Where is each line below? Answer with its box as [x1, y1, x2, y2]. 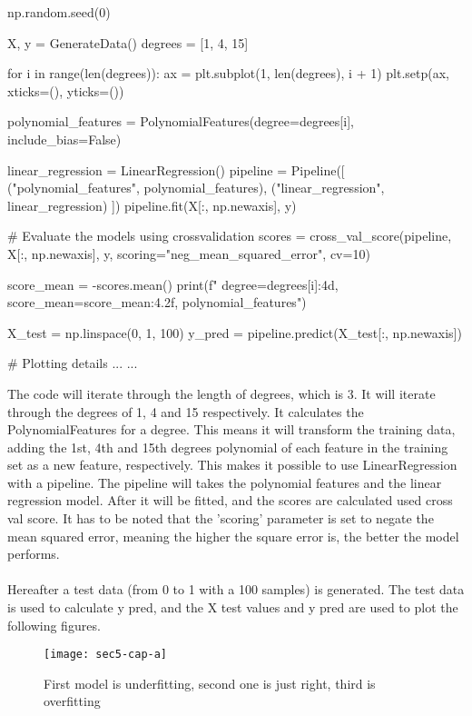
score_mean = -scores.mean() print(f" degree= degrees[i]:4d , [7, 274, 339, 293]
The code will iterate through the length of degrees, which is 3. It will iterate [7, 383, 436, 403]
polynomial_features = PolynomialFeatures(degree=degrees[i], [7, 112, 354, 131]
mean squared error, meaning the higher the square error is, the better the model [7, 526, 459, 545]
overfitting [44, 691, 101, 711]
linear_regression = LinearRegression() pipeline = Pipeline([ [7, 160, 345, 179]
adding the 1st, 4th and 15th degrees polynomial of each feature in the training [7, 437, 448, 456]
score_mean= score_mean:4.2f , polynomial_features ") [7, 293, 307, 312]
